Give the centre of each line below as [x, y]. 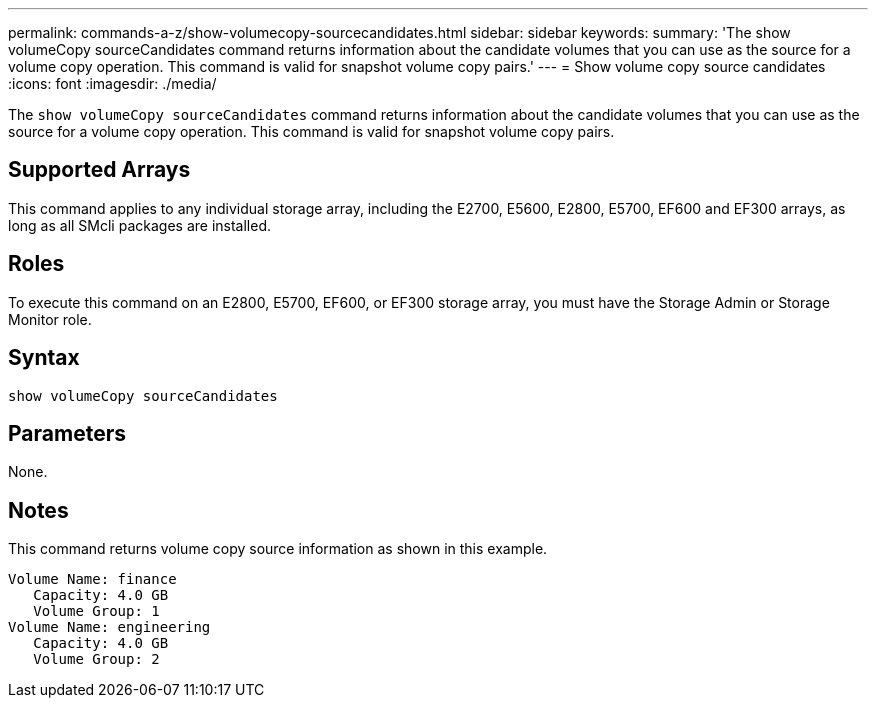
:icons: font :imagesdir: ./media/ [112, 83]
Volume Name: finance [92, 579]
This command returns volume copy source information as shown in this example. [278, 549]
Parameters [67, 433]
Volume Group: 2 [96, 659]
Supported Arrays [99, 170]
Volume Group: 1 [96, 611]
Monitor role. [50, 319]
